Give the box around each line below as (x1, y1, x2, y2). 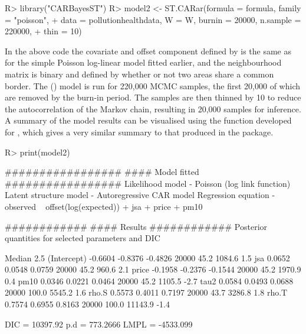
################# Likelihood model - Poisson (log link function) (5, 177, 291, 189)
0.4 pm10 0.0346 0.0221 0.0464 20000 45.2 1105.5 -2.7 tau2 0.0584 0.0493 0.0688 (5, 274, 294, 287)
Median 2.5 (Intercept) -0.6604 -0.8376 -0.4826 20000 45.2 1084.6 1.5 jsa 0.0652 (5, 251, 290, 264)
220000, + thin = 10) (5, 25, 82, 37)
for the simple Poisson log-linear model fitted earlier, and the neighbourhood (5, 56, 282, 69)
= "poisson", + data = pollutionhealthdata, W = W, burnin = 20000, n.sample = (5, 13, 301, 25)
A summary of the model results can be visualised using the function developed (5, 114, 292, 127)
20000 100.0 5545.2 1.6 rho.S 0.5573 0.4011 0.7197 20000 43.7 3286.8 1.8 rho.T (5, 286, 288, 299)
